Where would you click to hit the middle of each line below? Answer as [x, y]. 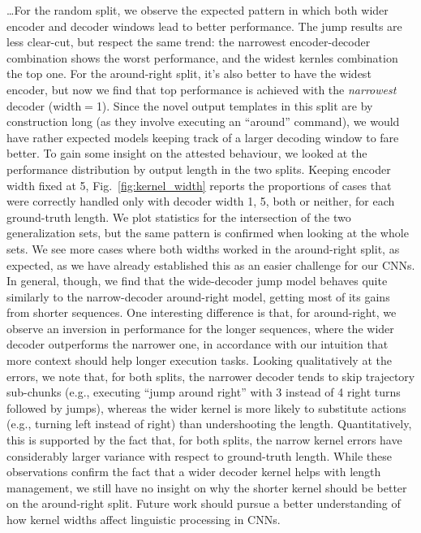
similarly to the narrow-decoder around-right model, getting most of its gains [198, 296]
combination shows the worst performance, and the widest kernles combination [202, 57]
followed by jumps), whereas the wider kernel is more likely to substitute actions [206, 407]
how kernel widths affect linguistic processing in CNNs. [144, 519]
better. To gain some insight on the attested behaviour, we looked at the [187, 153]
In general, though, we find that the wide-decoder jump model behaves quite [197, 281]
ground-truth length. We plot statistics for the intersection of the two [179, 217]
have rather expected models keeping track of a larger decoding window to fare [203, 137]
